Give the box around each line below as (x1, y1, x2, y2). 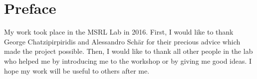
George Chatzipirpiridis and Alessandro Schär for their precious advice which (4, 36, 241, 46)
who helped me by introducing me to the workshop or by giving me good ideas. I (4, 55, 252, 66)
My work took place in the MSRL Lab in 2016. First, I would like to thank (4, 27, 234, 37)
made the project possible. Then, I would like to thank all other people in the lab (4, 46, 253, 56)
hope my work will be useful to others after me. (4, 65, 150, 76)
